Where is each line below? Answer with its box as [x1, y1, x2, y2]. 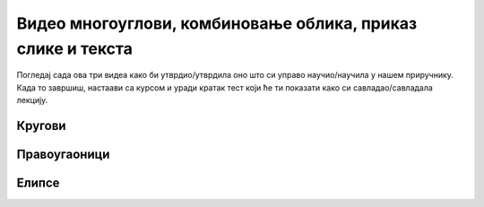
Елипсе [16, 175, 60, 190]
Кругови [16, 117, 66, 134]
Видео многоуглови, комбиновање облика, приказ [16, 13, 418, 33]
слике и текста [16, 39, 134, 58]
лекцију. [16, 95, 48, 106]
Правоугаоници [16, 146, 110, 161]
